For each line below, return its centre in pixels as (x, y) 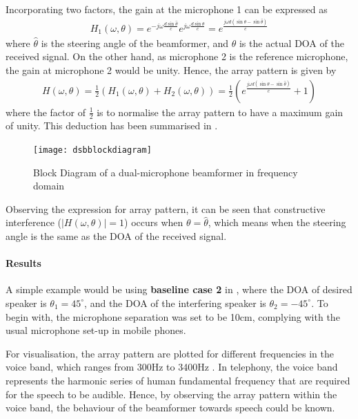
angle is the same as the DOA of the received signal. (116, 235)
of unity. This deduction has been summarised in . (112, 125)
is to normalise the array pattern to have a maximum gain (220, 112)
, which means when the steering (277, 222)
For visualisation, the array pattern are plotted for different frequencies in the (170, 353)
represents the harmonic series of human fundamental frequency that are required (178, 380)
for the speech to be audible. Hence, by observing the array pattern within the (171, 394)
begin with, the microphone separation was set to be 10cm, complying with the (173, 316)
